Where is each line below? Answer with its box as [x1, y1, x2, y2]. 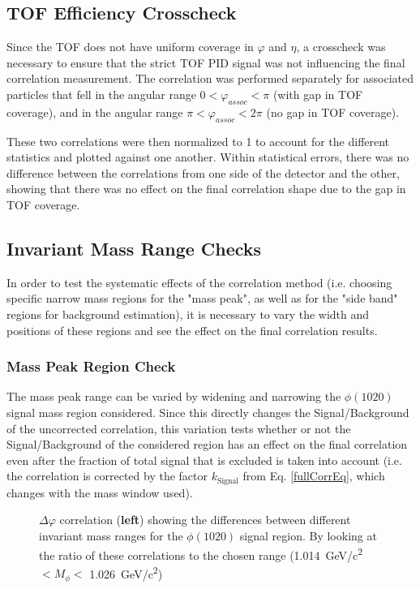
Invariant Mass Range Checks [6, 235, 262, 260]
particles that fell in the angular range [6, 85, 196, 102]
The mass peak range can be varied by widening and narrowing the [6, 388, 341, 405]
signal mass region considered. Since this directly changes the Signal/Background [6, 403, 409, 420]
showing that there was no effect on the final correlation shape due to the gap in [6, 180, 406, 197]
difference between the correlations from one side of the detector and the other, [6, 164, 400, 181]
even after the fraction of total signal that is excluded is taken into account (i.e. [6, 451, 402, 468]
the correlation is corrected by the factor [6, 467, 208, 484]
